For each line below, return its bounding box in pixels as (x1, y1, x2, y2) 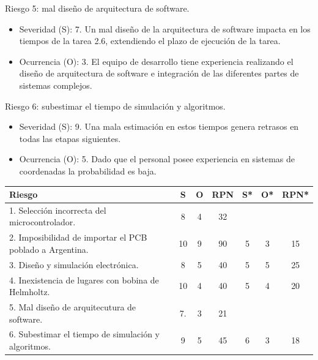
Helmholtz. (9, 285, 50, 298)
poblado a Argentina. (9, 242, 89, 255)
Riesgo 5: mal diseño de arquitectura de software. (5, 2, 190, 14)
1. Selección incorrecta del (9, 203, 106, 216)
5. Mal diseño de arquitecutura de (9, 301, 136, 313)
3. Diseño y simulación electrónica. (9, 258, 139, 271)
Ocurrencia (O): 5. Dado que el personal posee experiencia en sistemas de (19, 152, 295, 165)
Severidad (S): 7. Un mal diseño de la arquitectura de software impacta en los (19, 22, 311, 35)
